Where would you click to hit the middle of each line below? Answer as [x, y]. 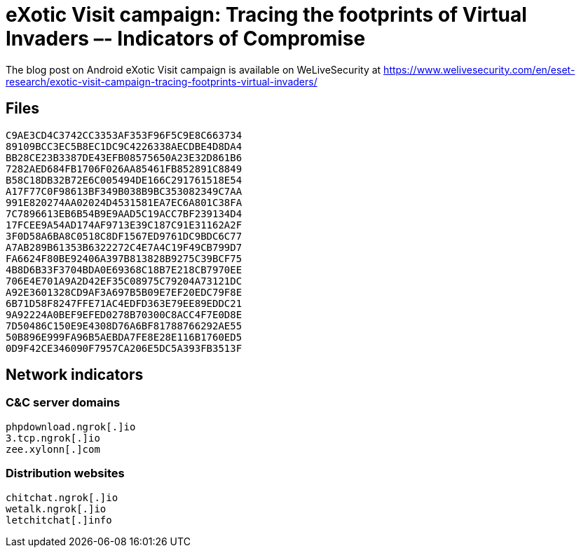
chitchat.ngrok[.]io [62, 497]
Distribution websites [65, 473]
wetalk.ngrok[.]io [56, 508]
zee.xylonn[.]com [53, 449]
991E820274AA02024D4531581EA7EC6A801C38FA [124, 202]
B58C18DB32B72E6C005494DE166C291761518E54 [124, 180]
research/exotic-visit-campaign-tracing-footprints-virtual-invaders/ [162, 81]
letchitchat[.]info [59, 520]
